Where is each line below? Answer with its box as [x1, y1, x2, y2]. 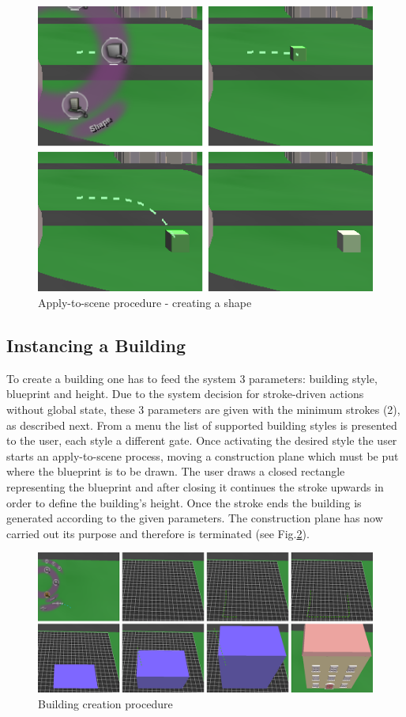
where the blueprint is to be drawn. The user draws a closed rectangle [6, 463, 345, 480]
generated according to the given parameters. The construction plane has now [6, 510, 383, 526]
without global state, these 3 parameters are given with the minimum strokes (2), [6, 400, 400, 417]
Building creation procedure [38, 696, 173, 711]
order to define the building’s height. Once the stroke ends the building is [6, 494, 362, 510]
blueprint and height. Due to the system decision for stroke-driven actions [6, 385, 364, 402]
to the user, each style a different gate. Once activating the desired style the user [6, 432, 397, 449]
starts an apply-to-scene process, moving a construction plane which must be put [6, 447, 399, 464]
